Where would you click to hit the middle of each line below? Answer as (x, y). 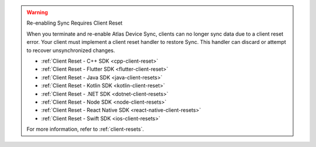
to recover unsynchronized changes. (71, 50)
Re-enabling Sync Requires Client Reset (75, 23)
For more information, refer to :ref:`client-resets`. (85, 129)
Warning (37, 12)
